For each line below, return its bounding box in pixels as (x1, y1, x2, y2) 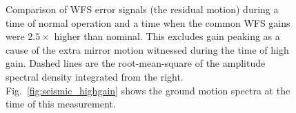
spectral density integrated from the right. (6, 69, 184, 83)
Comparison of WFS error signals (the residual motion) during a (6, 2, 279, 16)
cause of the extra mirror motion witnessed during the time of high (6, 42, 289, 56)
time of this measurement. (6, 96, 116, 111)
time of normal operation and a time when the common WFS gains (6, 15, 290, 30)
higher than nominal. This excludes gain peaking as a (54, 29, 280, 43)
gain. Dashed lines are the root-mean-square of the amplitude (6, 56, 266, 70)
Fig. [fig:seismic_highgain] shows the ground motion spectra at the (6, 83, 290, 97)
